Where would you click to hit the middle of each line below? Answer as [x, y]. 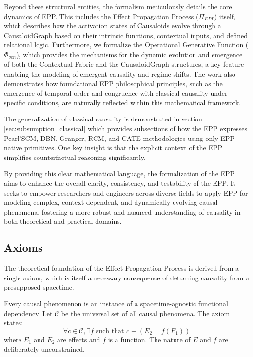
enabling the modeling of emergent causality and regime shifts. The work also [120, 74]
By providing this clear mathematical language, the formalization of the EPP [119, 173]
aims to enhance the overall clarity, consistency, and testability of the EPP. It [120, 183]
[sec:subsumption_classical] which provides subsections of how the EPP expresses [126, 128]
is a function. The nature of [149, 339]
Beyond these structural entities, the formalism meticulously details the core [118, 6]
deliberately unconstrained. [44, 349]
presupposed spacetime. [39, 287]
